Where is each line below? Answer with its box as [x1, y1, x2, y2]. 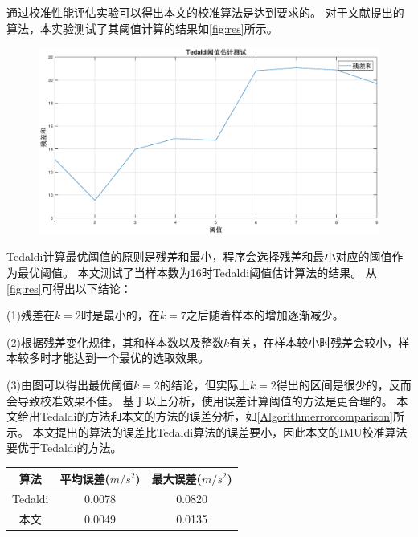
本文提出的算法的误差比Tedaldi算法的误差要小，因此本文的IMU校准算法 [32, 423, 408, 440]
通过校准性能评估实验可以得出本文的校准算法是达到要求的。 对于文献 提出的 [6, 4, 404, 20]
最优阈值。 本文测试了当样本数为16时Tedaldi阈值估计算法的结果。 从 [17, 264, 377, 281]
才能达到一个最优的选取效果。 [51, 349, 209, 366]
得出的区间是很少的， [276, 376, 389, 393]
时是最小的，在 [80, 307, 160, 323]
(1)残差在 [6, 307, 55, 323]
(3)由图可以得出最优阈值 [6, 376, 133, 393]
